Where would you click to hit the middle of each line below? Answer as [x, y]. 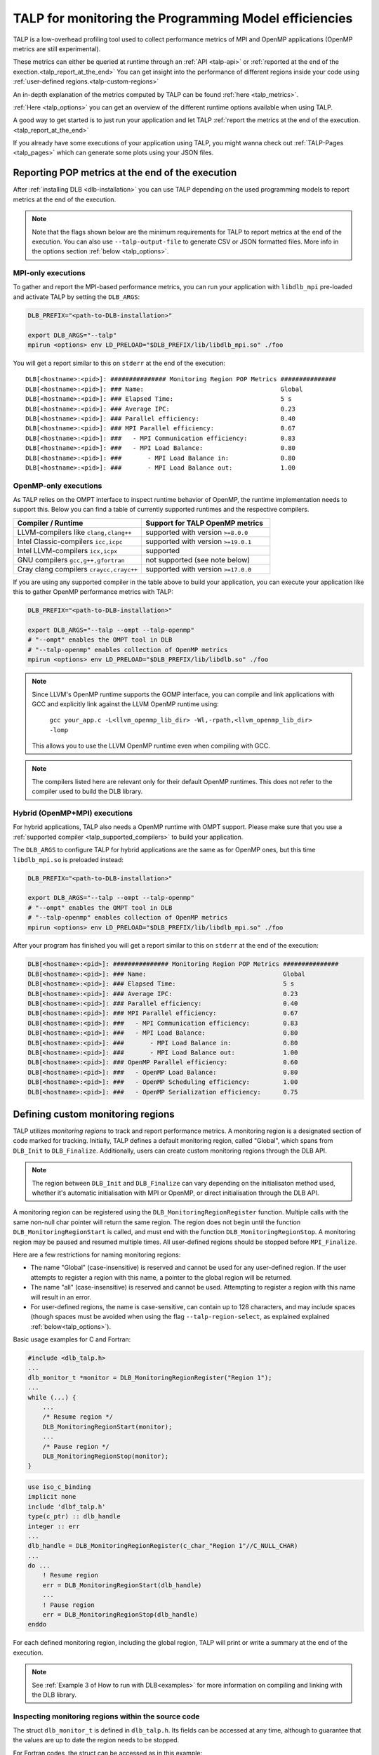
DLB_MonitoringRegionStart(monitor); [107, 1426]
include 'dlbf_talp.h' [67, 1506]
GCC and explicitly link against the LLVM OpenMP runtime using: [125, 704]
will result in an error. [61, 1297]
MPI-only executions [49, 273]
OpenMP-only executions [58, 486]
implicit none [52, 1497]
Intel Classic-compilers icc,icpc [70, 541]
